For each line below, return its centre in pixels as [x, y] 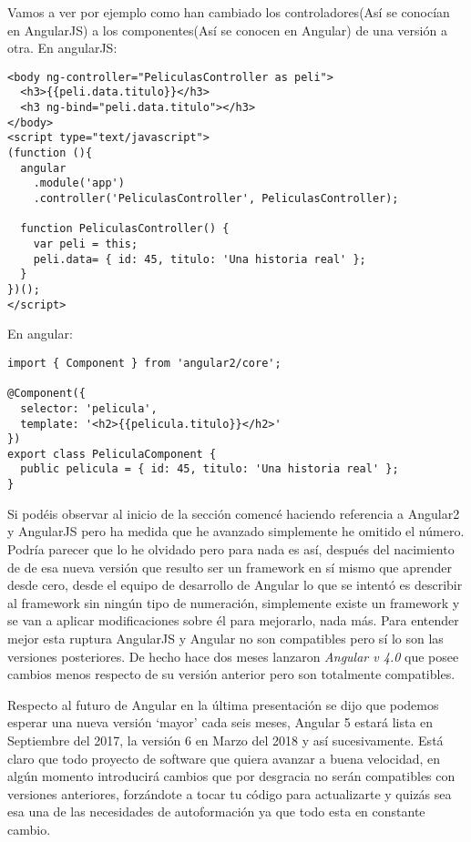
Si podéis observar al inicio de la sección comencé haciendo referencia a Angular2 [234, 513]
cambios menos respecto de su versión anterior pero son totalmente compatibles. [231, 674]
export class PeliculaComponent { [112, 454]
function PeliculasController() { [125, 229]
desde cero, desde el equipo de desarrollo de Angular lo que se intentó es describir [235, 585]
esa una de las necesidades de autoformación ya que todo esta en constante [216, 812]
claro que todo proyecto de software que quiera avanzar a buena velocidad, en [224, 758]
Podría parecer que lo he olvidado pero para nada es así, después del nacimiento [231, 548]
